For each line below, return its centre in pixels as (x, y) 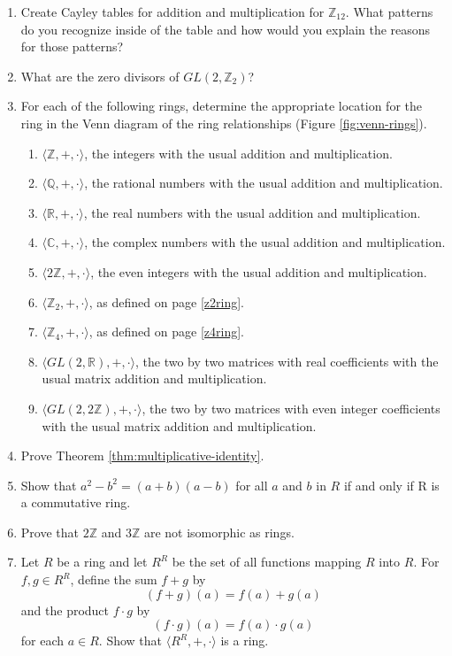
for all (252, 485)
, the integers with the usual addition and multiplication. (238, 153)
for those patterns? (72, 46)
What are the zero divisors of (100, 76)
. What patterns (389, 12)
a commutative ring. (76, 502)
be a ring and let (102, 562)
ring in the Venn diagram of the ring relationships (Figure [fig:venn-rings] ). (224, 123)
